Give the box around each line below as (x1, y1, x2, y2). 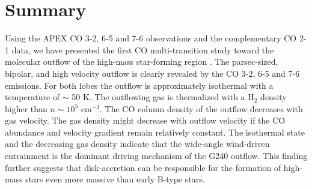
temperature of (5, 91, 60, 103)
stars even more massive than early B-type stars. (25, 173, 205, 185)
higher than (5, 102, 47, 115)
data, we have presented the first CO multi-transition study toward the (11, 43, 274, 56)
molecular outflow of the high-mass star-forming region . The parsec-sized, (5, 55, 278, 68)
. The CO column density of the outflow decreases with (100, 102, 303, 115)
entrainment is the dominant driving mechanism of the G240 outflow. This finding (5, 149, 308, 162)
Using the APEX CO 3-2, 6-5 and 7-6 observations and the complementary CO (5, 32, 297, 44)
